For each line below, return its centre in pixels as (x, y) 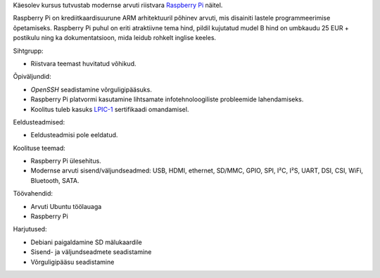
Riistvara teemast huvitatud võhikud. (83, 63)
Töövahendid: (33, 194)
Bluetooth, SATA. (55, 180)
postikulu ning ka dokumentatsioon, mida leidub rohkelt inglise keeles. (115, 38)
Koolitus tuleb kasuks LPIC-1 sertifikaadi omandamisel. (110, 109)
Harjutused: (30, 229)
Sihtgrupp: (28, 51)
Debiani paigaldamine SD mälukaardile (86, 242)
